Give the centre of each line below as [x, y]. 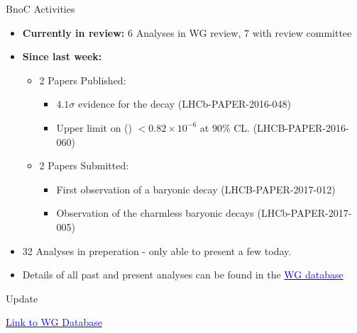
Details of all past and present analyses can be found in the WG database [183, 275]
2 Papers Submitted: [84, 165]
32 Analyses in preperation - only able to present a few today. [157, 250]
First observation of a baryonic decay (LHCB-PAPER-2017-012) [196, 189]
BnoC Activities [40, 9]
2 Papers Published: [83, 80]
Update [22, 298]
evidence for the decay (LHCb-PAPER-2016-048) [185, 104]
